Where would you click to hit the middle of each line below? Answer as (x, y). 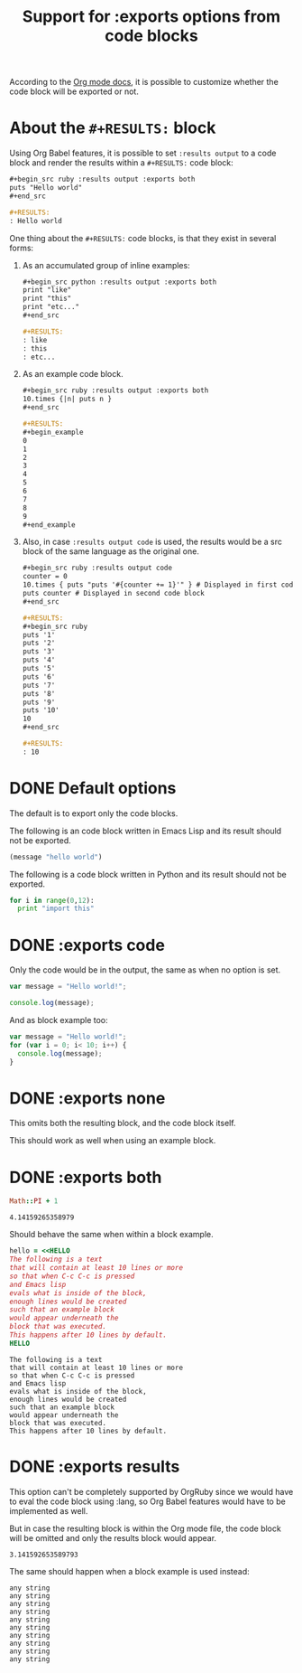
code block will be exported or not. (74, 91)
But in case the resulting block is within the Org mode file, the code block (145, 1528)
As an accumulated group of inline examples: (106, 265)
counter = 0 (45, 577)
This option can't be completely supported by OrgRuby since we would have (151, 1491)
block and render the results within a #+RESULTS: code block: (122, 163)
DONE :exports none (87, 1098)
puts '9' (39, 702)
